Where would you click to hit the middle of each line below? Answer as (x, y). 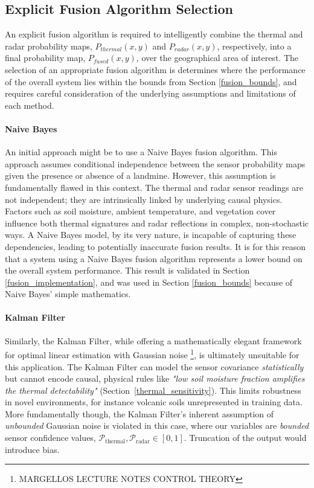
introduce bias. (32, 449)
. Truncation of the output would (245, 438)
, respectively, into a (254, 46)
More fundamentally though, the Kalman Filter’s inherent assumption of (139, 413)
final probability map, (45, 58)
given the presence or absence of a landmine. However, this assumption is (140, 175)
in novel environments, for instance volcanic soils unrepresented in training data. (154, 402)
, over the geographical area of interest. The (217, 58)
